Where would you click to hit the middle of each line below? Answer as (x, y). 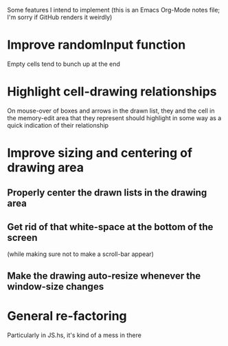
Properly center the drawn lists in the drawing (107, 193)
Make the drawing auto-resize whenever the (104, 276)
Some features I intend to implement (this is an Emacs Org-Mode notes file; (114, 10)
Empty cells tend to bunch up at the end (64, 64)
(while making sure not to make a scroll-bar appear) (81, 254)
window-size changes (56, 287)
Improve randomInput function (96, 45)
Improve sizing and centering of (100, 153)
